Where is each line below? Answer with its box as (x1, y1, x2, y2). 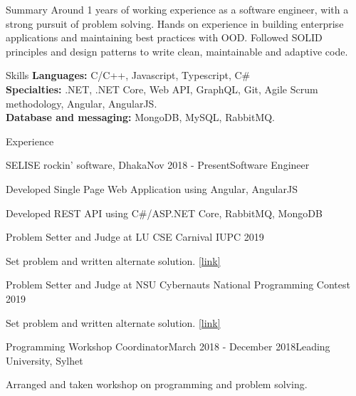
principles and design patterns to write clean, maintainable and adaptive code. (6, 43, 348, 58)
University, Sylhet (6, 353, 83, 368)
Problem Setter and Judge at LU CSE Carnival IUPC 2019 (6, 229, 264, 244)
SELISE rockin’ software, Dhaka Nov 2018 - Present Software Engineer (6, 157, 310, 172)
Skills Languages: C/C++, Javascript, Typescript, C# (6, 68, 251, 83)
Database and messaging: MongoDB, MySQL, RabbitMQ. (6, 110, 276, 125)
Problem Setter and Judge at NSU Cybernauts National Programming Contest (6, 277, 350, 292)
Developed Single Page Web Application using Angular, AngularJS (6, 181, 298, 196)
